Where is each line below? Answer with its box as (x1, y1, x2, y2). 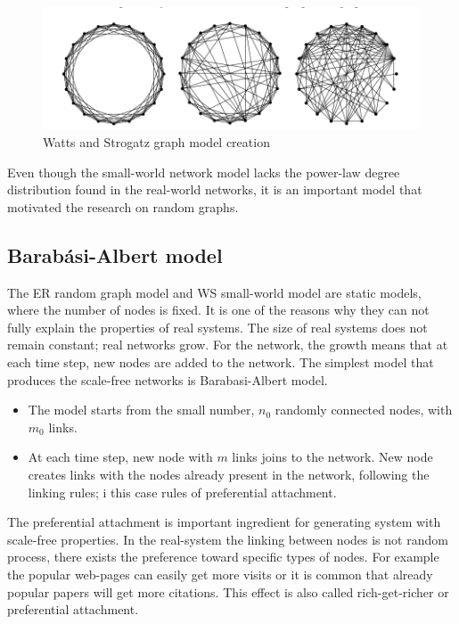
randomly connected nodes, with (275, 400, 453, 419)
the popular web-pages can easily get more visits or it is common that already (7, 564, 433, 583)
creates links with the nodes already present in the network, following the (28, 465, 430, 483)
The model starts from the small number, (28, 400, 255, 419)
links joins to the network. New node (232, 447, 433, 466)
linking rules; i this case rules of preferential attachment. (28, 482, 337, 501)
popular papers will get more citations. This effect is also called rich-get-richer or (7, 582, 449, 601)
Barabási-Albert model (7, 241, 223, 268)
